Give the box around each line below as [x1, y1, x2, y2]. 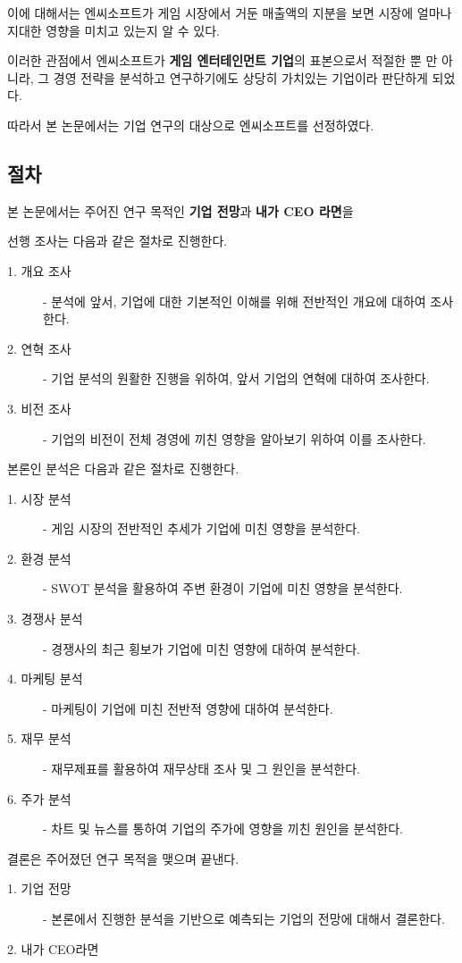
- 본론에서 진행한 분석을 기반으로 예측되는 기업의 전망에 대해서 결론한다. [43, 909, 445, 928]
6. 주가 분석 [7, 789, 71, 808]
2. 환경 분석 [7, 548, 71, 567]
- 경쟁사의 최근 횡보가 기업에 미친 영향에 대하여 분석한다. [43, 639, 360, 657]
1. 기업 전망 [7, 879, 71, 898]
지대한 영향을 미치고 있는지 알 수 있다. [7, 21, 220, 39]
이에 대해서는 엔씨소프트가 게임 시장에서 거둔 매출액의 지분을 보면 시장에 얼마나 [7, 4, 452, 21]
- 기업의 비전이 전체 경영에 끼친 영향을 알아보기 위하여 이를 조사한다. [43, 429, 426, 448]
